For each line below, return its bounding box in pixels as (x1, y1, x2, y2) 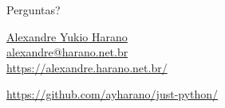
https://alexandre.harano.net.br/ (6, 59, 168, 75)
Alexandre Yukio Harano (6, 28, 128, 44)
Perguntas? (6, 2, 61, 17)
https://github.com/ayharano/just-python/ (6, 86, 219, 102)
